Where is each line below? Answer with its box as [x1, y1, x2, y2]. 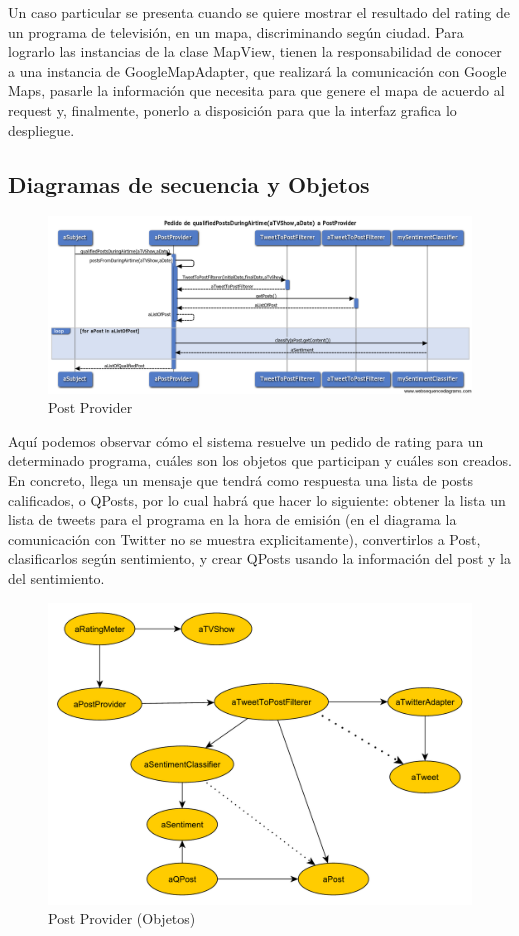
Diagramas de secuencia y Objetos [8, 168, 370, 199]
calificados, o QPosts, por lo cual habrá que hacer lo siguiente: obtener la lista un [8, 489, 506, 510]
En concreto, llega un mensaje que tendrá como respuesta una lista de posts [8, 469, 474, 490]
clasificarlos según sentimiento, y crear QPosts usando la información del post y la [8, 548, 512, 569]
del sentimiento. [8, 567, 105, 588]
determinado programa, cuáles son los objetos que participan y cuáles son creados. [8, 450, 512, 471]
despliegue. [8, 119, 75, 140]
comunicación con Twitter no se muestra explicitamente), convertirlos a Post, [8, 528, 481, 549]
